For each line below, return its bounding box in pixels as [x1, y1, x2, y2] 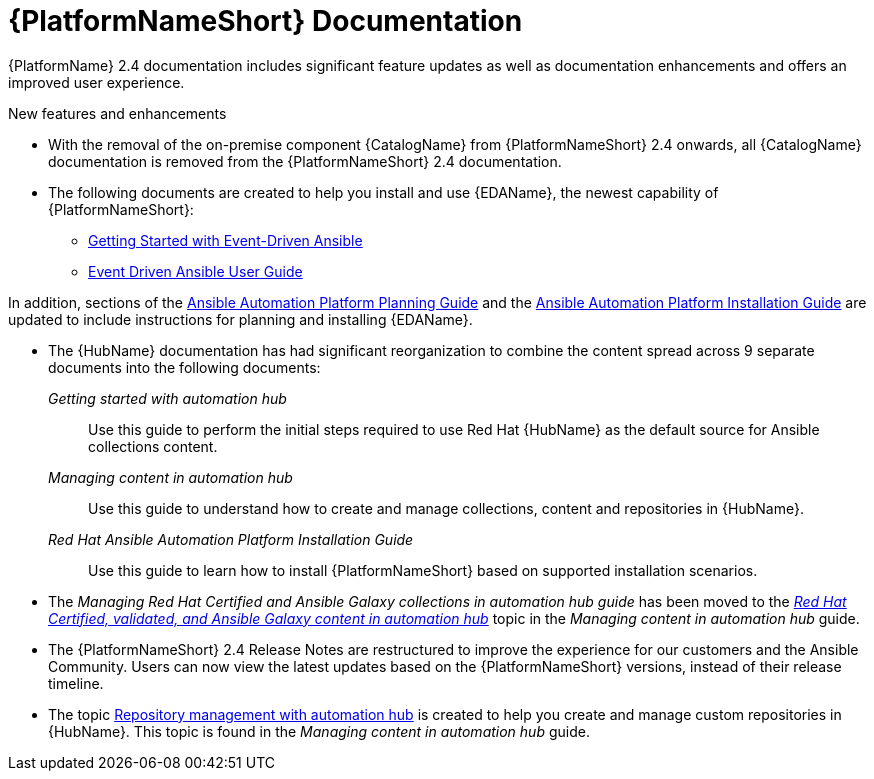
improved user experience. [8, 73, 185, 91]
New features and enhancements [8, 104, 227, 122]
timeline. [48, 674, 104, 692]
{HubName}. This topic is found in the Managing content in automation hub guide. [48, 722, 590, 740]
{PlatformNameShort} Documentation [8, 4, 523, 38]
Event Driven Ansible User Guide [88, 262, 303, 280]
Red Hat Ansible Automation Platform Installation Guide [48, 530, 414, 548]
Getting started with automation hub [48, 389, 287, 407]
